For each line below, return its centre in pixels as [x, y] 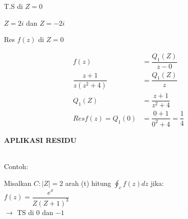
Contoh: [16, 166]
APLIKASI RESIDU [40, 140]
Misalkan [18, 183]
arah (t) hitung [88, 183]
